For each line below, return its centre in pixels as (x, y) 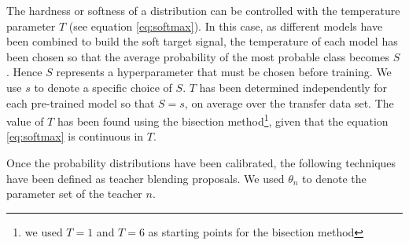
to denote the (334, 178)
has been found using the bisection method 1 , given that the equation (223, 120)
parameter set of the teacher (74, 194)
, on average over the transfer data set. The (289, 102)
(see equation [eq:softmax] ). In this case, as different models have (226, 26)
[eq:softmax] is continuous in (75, 136)
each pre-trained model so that (81, 102)
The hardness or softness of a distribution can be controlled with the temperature (203, 10)
